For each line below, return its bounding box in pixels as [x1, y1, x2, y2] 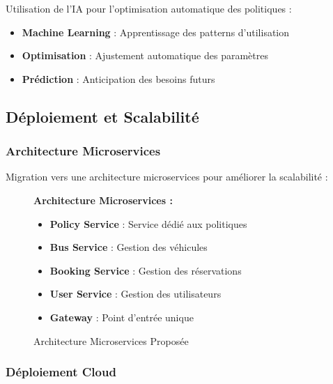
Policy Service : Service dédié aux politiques [49, 216, 247, 231]
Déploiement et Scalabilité [6, 105, 199, 127]
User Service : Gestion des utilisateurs [49, 286, 222, 301]
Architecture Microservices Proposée [33, 333, 189, 348]
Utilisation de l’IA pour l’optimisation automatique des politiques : [6, 1, 292, 15]
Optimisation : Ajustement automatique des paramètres [22, 48, 268, 63]
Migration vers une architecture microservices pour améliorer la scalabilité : [6, 169, 328, 184]
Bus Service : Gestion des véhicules [49, 240, 208, 254]
